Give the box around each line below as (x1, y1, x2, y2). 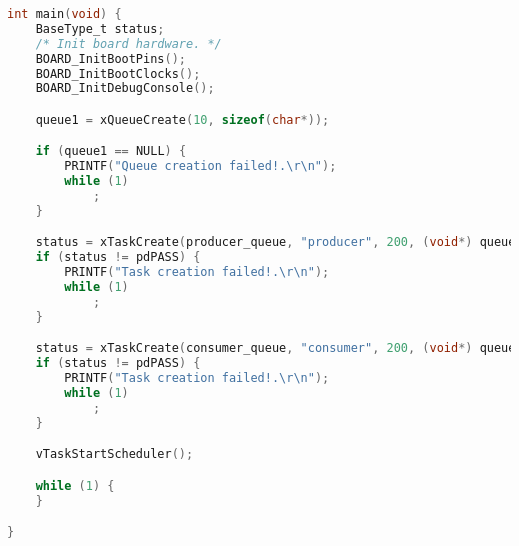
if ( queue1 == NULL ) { (35, 144, 187, 159)
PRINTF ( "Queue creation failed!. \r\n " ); (64, 159, 337, 174)
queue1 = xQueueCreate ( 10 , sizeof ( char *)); (35, 112, 330, 127)
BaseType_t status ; (35, 21, 165, 36)
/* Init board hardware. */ (35, 36, 222, 51)
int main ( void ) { (7, 7, 122, 21)
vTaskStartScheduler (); (35, 447, 194, 462)
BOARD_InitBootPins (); (35, 51, 186, 66)
